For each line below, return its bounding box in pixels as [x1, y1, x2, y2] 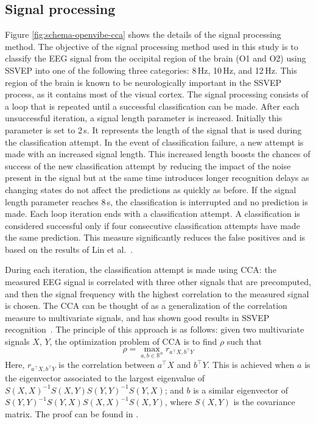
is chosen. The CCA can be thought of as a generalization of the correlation [5, 299, 287, 312]
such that [226, 335, 262, 348]
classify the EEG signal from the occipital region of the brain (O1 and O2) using [5, 52, 306, 65]
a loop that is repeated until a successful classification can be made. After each [5, 99, 300, 112]
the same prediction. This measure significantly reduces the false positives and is [5, 231, 306, 244]
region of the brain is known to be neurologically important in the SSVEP [5, 76, 282, 88]
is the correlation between [58, 358, 155, 371]
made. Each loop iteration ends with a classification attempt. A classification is [5, 207, 300, 220]
